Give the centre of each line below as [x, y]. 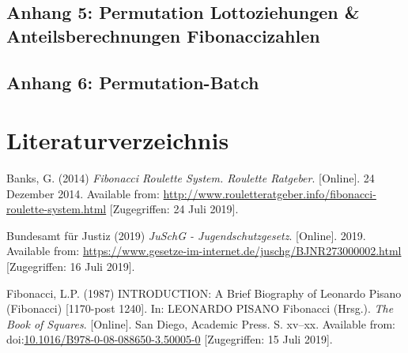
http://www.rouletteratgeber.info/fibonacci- [270, 193]
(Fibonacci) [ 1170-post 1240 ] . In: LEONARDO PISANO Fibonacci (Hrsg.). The [200, 308]
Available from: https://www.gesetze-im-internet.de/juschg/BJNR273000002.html [204, 251]
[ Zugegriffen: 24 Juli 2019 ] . [174, 209]
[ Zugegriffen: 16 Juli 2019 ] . [71, 267]
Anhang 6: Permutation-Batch [133, 82]
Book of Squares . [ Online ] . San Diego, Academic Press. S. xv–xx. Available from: [201, 323]
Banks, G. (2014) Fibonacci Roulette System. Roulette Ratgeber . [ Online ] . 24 [191, 178]
